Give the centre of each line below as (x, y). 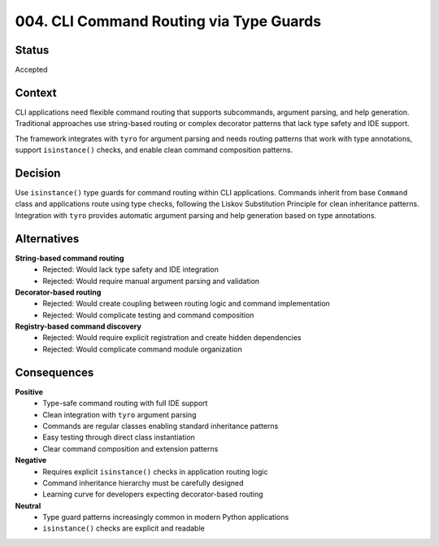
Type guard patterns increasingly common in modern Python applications (166, 518)
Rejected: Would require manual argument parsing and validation (151, 281)
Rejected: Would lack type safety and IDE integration (130, 269)
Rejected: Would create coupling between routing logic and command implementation (187, 304)
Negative (31, 461)
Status (32, 50)
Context (36, 92)
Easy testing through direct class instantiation (119, 437)
